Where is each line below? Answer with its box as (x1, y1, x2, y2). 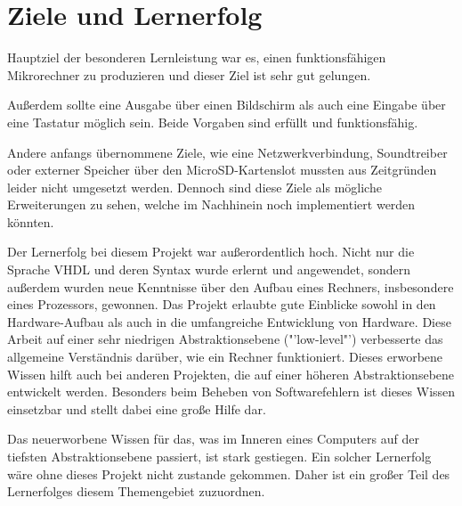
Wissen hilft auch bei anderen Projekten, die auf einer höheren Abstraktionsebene (7, 364, 455, 383)
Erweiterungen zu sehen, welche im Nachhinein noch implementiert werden (7, 195, 416, 214)
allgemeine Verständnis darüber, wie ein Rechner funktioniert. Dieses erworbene (7, 347, 443, 366)
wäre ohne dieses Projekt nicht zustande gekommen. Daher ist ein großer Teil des (7, 464, 450, 483)
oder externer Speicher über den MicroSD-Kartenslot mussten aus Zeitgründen (7, 160, 437, 179)
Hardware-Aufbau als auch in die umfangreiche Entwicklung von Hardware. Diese (7, 312, 451, 331)
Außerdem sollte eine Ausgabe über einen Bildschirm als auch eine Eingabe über (7, 95, 446, 114)
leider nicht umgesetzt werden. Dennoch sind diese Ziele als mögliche (7, 177, 382, 196)
